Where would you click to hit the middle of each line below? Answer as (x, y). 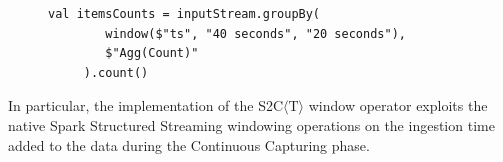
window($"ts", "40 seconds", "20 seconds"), (255, 33)
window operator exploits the (398, 105)
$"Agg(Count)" (152, 53)
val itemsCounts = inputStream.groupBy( (184, 14)
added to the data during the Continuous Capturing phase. (189, 144)
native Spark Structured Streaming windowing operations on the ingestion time (251, 124)
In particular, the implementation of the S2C (146, 105)
